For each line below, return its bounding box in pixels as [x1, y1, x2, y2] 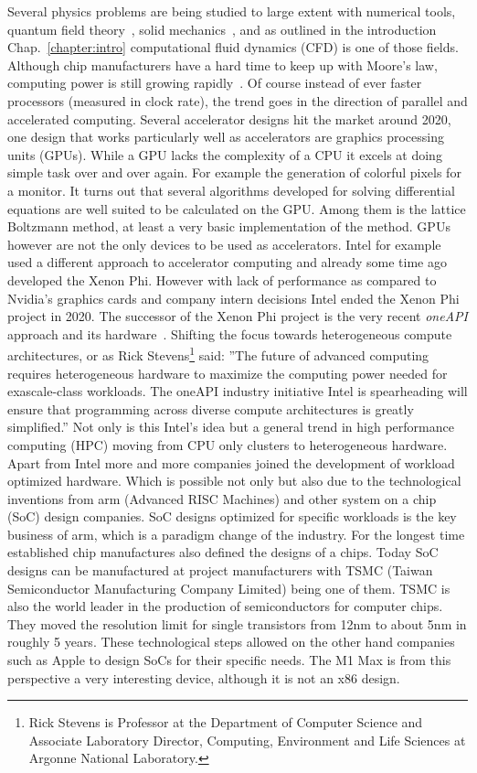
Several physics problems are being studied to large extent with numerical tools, [7, 2, 456, 20]
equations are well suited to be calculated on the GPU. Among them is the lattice [7, 199, 466, 218]
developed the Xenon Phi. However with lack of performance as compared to [7, 270, 437, 289]
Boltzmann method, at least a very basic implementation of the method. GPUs [7, 217, 450, 236]
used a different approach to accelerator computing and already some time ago [7, 252, 447, 272]
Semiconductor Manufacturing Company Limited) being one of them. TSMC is [7, 578, 450, 597]
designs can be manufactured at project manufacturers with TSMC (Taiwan [7, 561, 433, 580]
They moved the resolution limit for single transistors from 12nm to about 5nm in [7, 614, 467, 633]
